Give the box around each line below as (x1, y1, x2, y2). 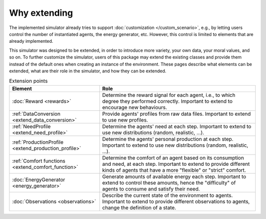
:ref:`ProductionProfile (12, 138, 64, 145)
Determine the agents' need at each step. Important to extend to (102, 123, 251, 130)
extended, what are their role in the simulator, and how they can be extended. (9, 68, 166, 74)
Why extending (9, 7, 73, 18)
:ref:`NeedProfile (12, 123, 51, 130)
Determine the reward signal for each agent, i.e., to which (102, 92, 236, 98)
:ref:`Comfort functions (12, 157, 66, 164)
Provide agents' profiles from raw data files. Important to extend (102, 110, 251, 117)
